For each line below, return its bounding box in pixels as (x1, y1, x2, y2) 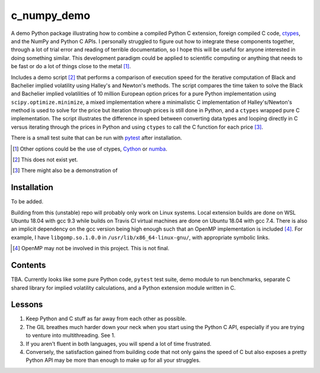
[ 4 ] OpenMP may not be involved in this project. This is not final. (12, 245, 170, 252)
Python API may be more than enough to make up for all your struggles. (25, 356, 201, 364)
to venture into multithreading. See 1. (25, 332, 116, 339)
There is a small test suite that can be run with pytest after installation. (11, 134, 183, 142)
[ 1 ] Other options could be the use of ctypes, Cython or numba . (12, 145, 168, 152)
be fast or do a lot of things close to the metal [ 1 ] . (11, 63, 132, 70)
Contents (11, 260, 46, 270)
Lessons (11, 299, 43, 310)
